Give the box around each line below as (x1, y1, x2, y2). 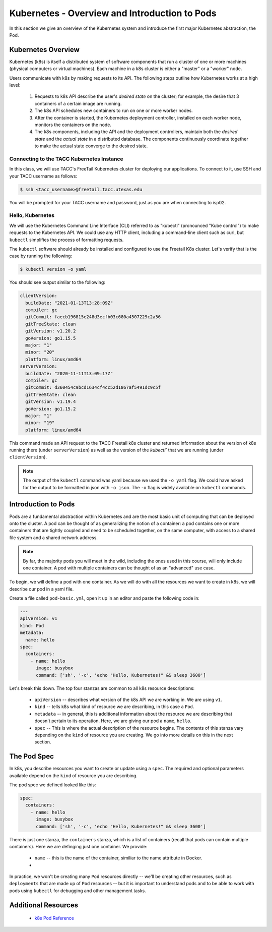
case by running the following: (9, 253, 73, 259)
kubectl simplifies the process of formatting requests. (9, 237, 124, 243)
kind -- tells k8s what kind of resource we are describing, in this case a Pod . (34, 704, 194, 710)
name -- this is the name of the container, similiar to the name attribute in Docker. (34, 855, 202, 861)
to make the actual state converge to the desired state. (34, 143, 148, 149)
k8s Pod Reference (34, 915, 74, 921)
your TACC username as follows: (9, 173, 78, 179)
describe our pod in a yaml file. (9, 586, 74, 592)
